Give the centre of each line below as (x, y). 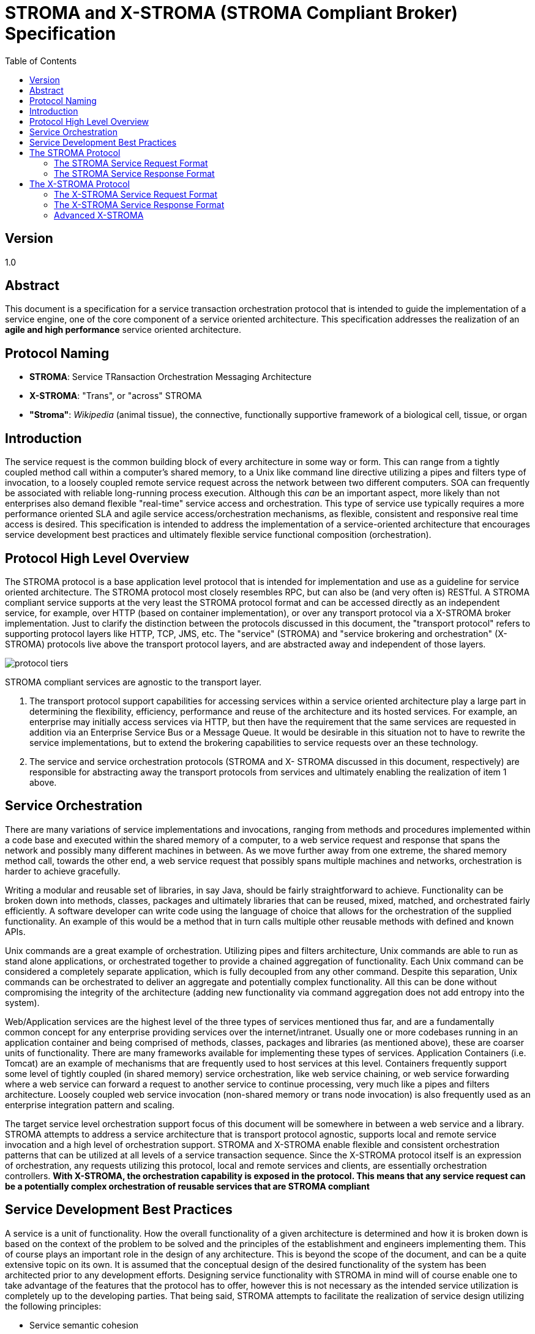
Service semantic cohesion (84, 1325)
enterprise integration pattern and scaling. (90, 1105)
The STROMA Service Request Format (131, 163)
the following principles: (53, 1306)
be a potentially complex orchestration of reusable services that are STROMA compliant (187, 1186)
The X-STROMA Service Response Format (139, 204)
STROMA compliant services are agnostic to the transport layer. (133, 682)
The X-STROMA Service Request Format (136, 194)
